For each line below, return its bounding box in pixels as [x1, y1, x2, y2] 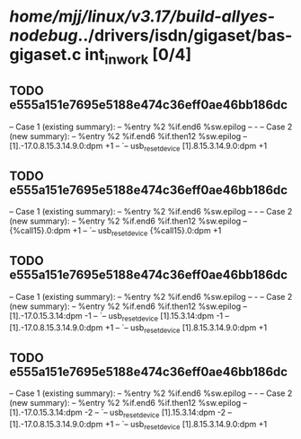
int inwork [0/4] [84, 45, 192, 68]
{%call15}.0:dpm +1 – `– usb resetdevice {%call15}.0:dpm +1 [9, 225, 222, 238]
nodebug [9, 25, 78, 46]
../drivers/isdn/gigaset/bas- [77, 25, 293, 46]
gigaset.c [9, 45, 82, 65]
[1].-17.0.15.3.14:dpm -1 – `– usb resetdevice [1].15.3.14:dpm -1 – [9, 310, 229, 323]
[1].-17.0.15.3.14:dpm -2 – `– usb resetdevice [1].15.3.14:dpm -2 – [9, 407, 232, 420]
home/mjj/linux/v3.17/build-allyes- [9, 6, 276, 27]
